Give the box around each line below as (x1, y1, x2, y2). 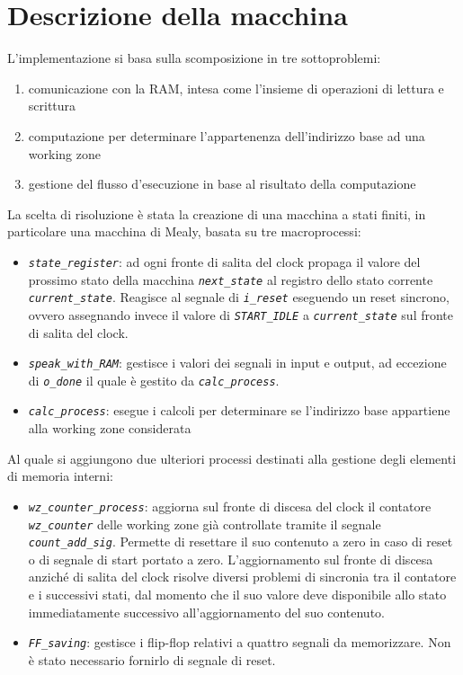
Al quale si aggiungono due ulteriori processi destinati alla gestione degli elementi (7, 449, 457, 467)
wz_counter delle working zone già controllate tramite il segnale (28, 514, 381, 533)
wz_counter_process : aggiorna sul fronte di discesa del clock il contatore (28, 496, 432, 515)
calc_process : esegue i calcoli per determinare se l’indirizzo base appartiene (28, 401, 450, 420)
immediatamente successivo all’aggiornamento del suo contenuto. (28, 602, 385, 621)
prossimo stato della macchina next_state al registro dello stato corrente (28, 270, 433, 289)
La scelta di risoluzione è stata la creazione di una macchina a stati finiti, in (7, 204, 426, 223)
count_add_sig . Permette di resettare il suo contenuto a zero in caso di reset (28, 532, 453, 551)
